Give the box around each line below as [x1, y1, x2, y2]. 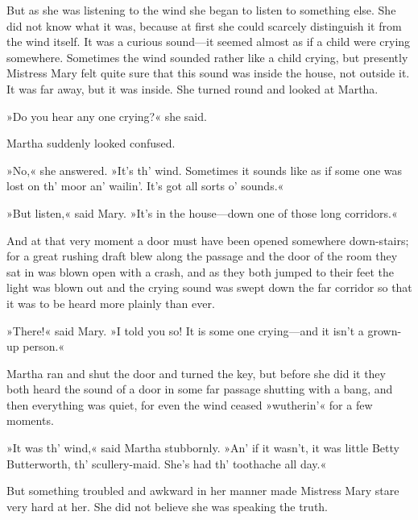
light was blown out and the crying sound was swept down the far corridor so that [6, 279, 412, 296]
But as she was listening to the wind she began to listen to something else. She [6, 2, 396, 18]
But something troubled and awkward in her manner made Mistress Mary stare [6, 482, 399, 499]
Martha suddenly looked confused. [6, 135, 176, 152]
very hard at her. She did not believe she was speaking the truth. [6, 497, 329, 514]
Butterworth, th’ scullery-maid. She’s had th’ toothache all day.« [6, 455, 327, 472]
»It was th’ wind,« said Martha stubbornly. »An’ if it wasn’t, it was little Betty [6, 439, 399, 456]
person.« [23, 338, 65, 355]
